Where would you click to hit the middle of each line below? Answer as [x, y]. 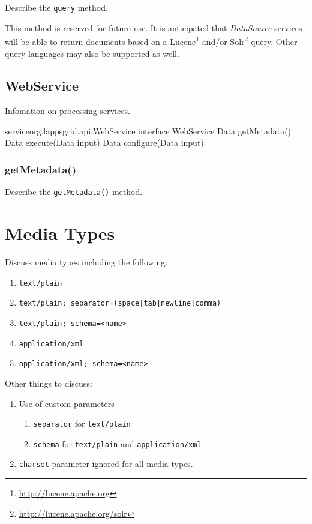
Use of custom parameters [67, 403]
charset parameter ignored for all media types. [106, 464]
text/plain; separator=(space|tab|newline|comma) [120, 303]
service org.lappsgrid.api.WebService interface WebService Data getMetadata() [148, 131]
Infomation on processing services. [67, 111]
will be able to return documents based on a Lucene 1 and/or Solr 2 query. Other [151, 41]
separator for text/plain [82, 423]
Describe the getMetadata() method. [74, 192]
